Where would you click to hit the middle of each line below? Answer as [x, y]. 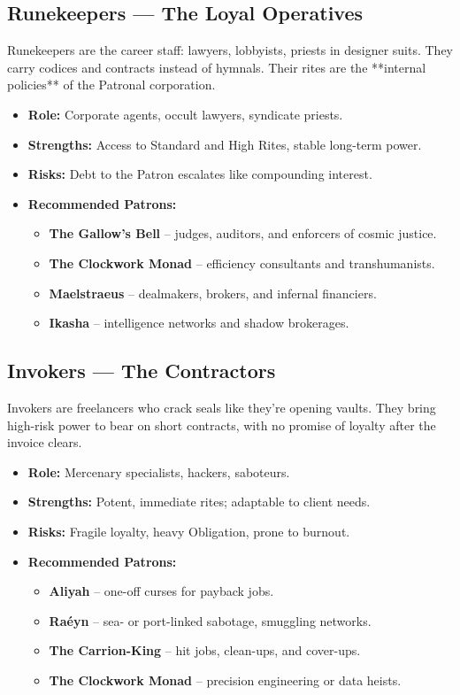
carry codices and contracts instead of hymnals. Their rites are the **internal [217, 67]
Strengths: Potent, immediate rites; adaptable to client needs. [199, 502]
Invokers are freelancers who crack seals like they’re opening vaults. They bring [222, 407]
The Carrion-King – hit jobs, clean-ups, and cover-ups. [205, 650]
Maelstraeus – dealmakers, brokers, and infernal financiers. [213, 293]
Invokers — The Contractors [142, 371]
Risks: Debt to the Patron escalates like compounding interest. [200, 174]
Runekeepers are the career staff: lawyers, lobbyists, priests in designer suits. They [230, 50]
